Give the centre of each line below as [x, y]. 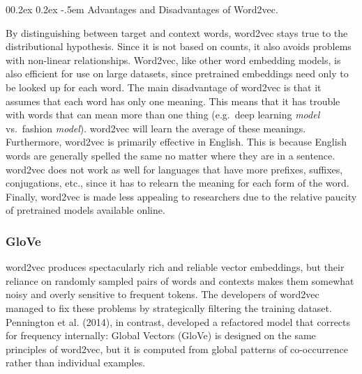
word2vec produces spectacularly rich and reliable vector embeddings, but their [175, 267]
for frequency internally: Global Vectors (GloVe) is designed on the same [161, 335]
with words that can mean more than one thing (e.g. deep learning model [163, 115]
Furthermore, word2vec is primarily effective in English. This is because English [176, 142]
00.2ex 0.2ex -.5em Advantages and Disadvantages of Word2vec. [142, 9]
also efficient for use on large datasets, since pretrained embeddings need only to [177, 73]
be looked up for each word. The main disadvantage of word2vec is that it [164, 87]
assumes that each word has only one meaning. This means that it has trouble [173, 101]
